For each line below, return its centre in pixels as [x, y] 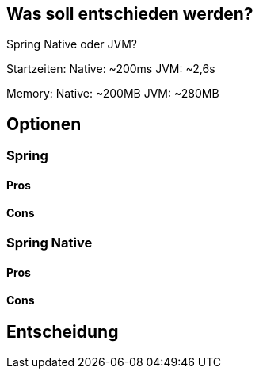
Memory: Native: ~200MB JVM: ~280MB [113, 94]
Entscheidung [63, 331]
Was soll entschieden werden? [130, 14]
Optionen [44, 124]
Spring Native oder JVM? [72, 44]
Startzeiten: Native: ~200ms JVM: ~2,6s [111, 69]
